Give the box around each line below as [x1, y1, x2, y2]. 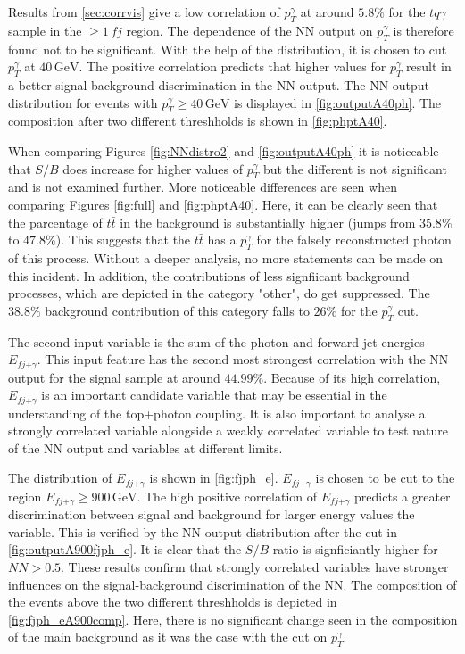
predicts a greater [354, 486, 451, 505]
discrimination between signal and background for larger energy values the [8, 505, 415, 524]
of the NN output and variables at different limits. [8, 438, 283, 457]
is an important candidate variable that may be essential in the [41, 385, 387, 404]
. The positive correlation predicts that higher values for [79, 57, 386, 76]
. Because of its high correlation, [263, 368, 441, 386]
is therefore [393, 21, 454, 39]
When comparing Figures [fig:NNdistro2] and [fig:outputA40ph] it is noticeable [8, 141, 439, 160]
